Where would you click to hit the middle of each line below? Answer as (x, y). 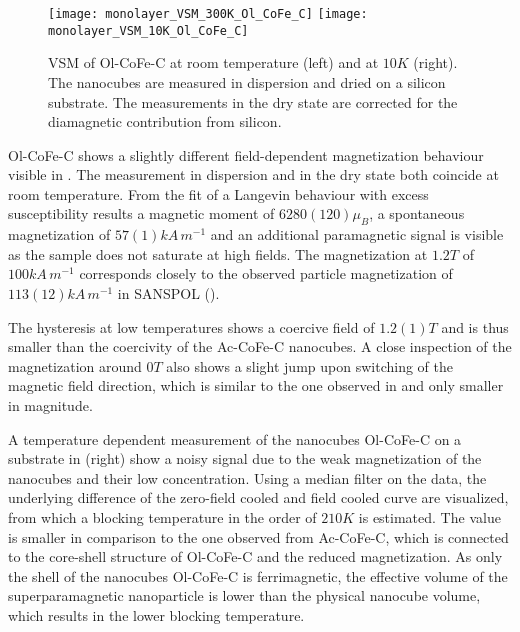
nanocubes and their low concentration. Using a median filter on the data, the (247, 477)
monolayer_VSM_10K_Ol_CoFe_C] (148, 30)
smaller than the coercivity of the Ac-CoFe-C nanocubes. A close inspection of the (260, 346)
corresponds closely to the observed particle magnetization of (266, 273)
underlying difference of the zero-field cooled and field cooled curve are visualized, (258, 497)
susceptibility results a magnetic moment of (141, 213)
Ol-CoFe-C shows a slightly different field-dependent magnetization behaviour (246, 154)
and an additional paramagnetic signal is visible (357, 234)
